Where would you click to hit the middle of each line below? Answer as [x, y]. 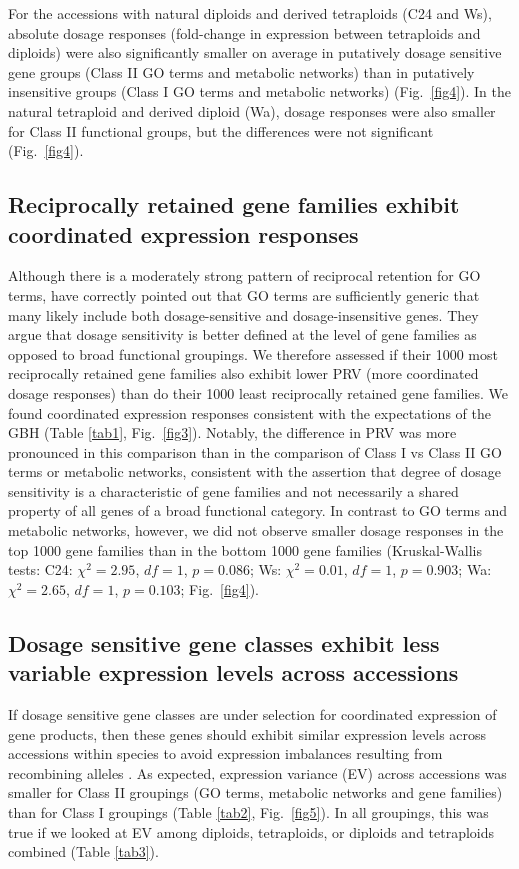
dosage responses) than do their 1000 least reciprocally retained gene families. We [258, 392]
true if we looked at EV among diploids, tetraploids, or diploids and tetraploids [251, 831]
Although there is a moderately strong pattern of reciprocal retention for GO [244, 275]
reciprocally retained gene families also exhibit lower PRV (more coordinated [243, 373]
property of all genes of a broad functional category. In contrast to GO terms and [258, 510]
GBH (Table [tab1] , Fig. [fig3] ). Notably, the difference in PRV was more [232, 432]
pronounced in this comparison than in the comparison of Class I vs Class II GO [255, 451]
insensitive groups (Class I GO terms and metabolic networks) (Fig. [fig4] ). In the [260, 91]
